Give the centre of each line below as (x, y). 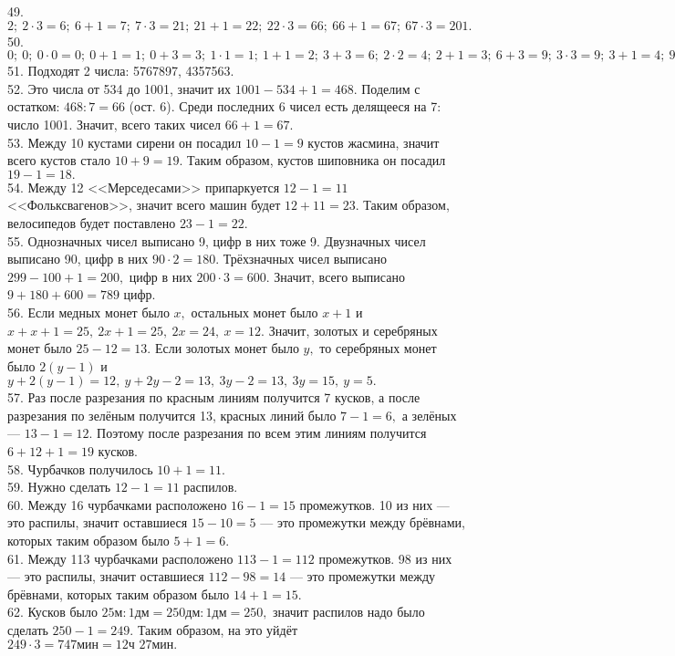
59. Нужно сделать (59, 487)
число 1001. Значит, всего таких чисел (114, 124)
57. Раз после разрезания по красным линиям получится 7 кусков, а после (214, 397)
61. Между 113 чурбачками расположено (120, 558)
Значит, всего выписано (339, 276)
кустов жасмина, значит (374, 142)
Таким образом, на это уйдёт (217, 630)
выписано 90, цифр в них (78, 259)
